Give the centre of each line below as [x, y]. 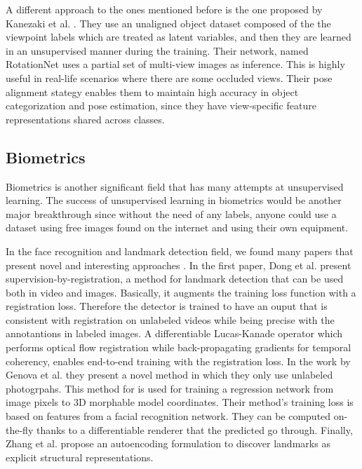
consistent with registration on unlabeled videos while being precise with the [170, 319]
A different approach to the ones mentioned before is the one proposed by [164, 9]
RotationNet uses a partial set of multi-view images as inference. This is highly [175, 64]
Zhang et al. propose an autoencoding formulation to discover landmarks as [168, 443]
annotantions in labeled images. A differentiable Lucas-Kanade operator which [174, 333]
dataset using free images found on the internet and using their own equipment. [177, 227]
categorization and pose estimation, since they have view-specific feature [161, 106]
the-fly [20, 429]
